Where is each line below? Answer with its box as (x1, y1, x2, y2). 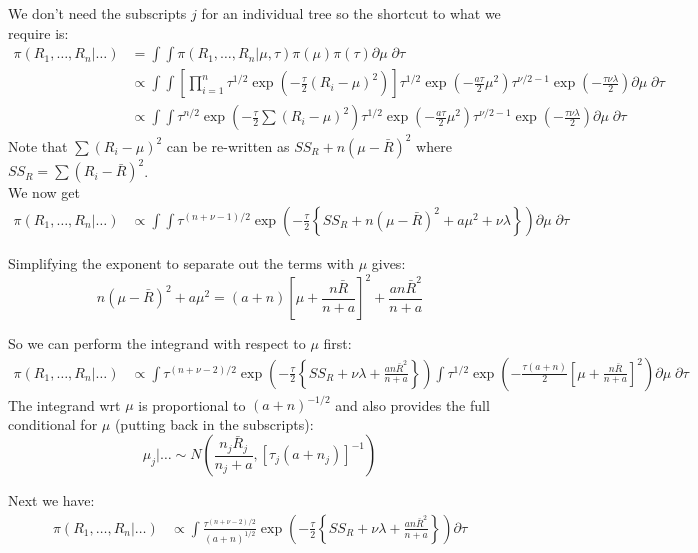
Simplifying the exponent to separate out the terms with (8, 252, 354, 273)
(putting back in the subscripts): (114, 413, 314, 434)
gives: (371, 252, 406, 273)
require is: (8, 22, 69, 43)
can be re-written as (166, 135, 290, 156)
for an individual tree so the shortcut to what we (201, 3, 501, 23)
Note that (8, 135, 68, 156)
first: (323, 333, 352, 353)
